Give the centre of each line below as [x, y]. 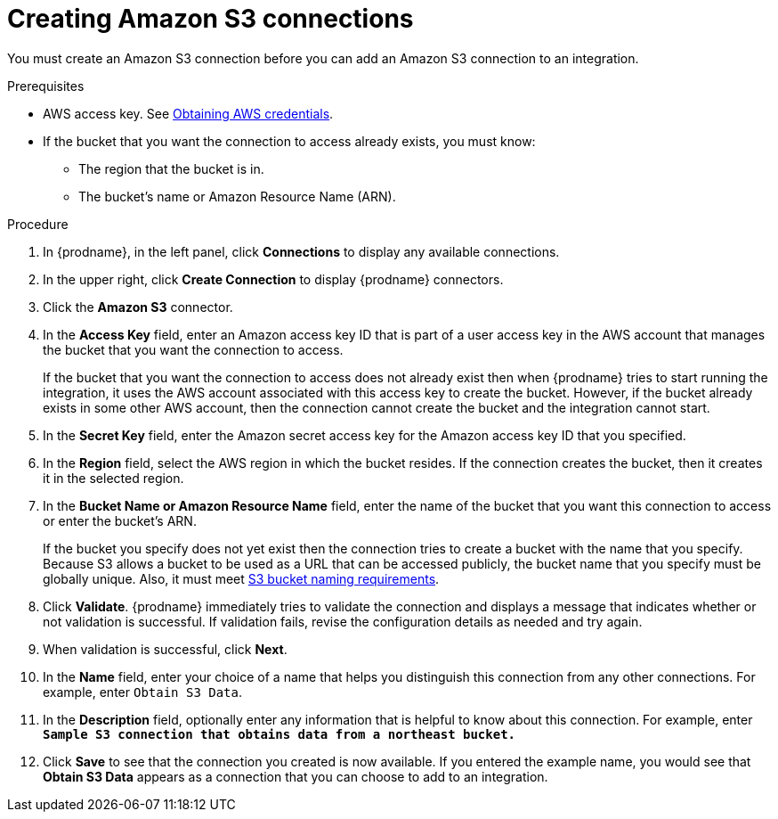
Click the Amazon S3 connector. [138, 307]
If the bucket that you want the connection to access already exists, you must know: [289, 141]
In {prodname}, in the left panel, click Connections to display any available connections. [301, 251]
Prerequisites [46, 86]
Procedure [38, 224]
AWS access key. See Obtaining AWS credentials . [188, 113]
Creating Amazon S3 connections [211, 19]
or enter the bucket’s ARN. [120, 520]
